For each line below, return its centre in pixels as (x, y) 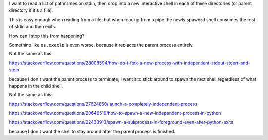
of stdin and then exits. (33, 27)
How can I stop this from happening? (47, 36)
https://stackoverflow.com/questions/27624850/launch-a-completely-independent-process (103, 104)
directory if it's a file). (31, 10)
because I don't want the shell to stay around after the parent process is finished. (92, 131)
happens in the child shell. (36, 86)
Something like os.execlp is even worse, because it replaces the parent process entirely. (101, 45)
